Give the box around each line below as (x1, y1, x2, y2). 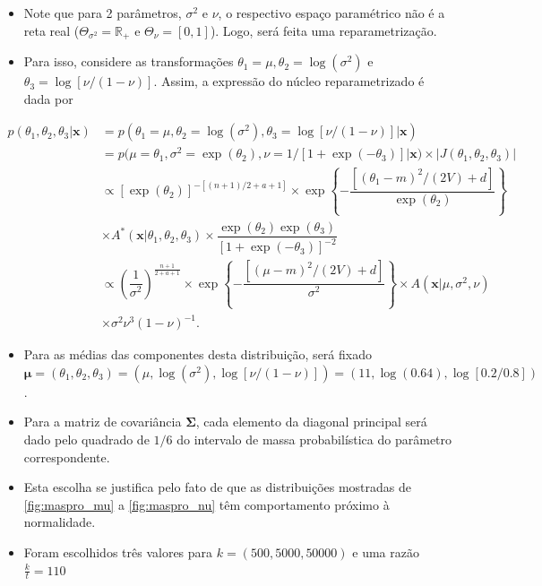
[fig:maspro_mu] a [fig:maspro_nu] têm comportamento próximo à (23, 495, 390, 513)
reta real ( (23, 21, 80, 39)
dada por (23, 89, 73, 108)
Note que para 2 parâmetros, (23, 4, 182, 22)
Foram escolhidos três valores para (23, 542, 213, 561)
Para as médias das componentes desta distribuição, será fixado (23, 345, 372, 364)
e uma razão (352, 542, 419, 561)
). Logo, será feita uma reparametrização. (210, 21, 437, 39)
